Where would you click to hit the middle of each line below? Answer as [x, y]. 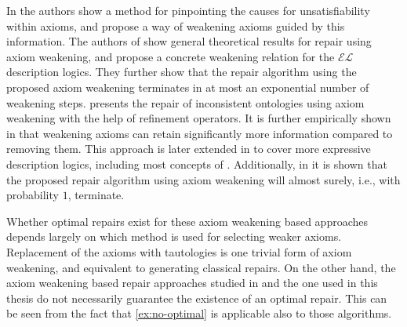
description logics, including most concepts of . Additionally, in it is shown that [197, 163]
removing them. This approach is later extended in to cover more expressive [189, 149]
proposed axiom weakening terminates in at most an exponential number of [188, 87]
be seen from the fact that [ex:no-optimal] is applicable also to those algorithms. [199, 313]
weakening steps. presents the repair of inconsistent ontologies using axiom [185, 102]
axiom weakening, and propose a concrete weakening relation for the [171, 56]
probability [33, 195]
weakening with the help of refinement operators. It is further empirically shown [199, 118]
